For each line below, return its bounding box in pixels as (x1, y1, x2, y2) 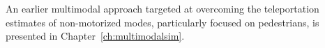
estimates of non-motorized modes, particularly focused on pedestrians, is (6, 15, 319, 29)
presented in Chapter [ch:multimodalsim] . (6, 29, 185, 43)
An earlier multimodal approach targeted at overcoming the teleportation (6, 1, 319, 15)
